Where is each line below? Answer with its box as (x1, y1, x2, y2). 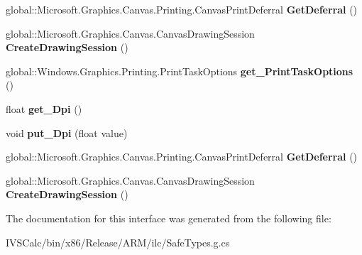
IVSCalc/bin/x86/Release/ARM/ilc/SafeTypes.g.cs (6, 234, 230, 249)
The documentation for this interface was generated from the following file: (6, 210, 331, 225)
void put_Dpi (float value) (6, 125, 128, 140)
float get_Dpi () (6, 101, 82, 116)
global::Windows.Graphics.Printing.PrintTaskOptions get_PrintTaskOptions (6, 63, 353, 78)
